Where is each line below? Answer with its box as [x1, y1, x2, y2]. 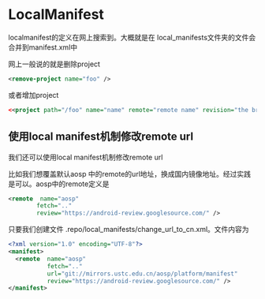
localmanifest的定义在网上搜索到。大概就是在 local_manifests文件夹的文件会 [8, 32, 256, 42]
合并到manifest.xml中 [8, 42, 78, 52]
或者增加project [8, 90, 59, 99]
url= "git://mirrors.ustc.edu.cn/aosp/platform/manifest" [47, 270, 238, 278]
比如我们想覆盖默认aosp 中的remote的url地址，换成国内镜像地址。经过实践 [8, 169, 251, 178]
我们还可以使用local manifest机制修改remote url [8, 152, 163, 162]
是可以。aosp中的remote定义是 [8, 179, 110, 189]
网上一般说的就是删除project [8, 59, 101, 69]
